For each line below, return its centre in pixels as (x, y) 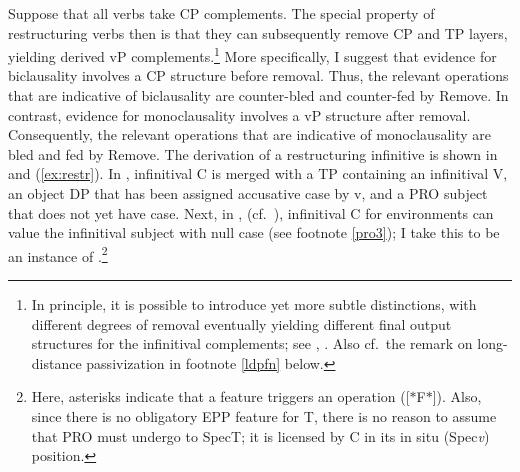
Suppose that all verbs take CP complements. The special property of (221, 13)
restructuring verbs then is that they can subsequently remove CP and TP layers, (258, 32)
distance (56, 362)
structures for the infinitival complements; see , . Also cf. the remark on (252, 343)
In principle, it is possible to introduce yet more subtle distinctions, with (254, 304)
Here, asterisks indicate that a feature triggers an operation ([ (220, 396)
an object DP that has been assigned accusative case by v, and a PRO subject (248, 193)
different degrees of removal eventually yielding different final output (241, 323)
